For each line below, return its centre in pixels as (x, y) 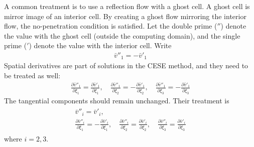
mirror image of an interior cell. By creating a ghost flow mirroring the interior (125, 16)
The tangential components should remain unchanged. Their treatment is (117, 100)
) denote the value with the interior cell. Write (100, 45)
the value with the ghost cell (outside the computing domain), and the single (122, 35)
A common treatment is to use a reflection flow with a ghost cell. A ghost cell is (127, 6)
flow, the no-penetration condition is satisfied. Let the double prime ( (111, 26)
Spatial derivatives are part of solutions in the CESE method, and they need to (126, 65)
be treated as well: (32, 76)
